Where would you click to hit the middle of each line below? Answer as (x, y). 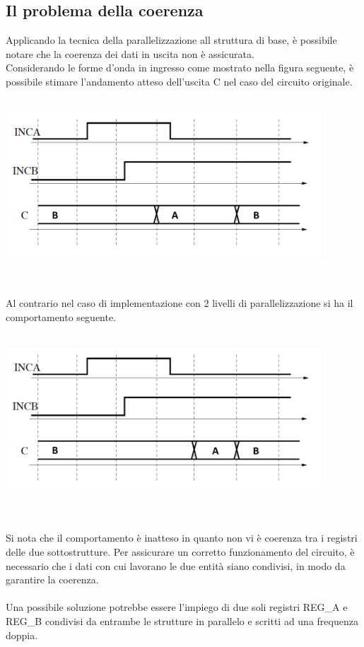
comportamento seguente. (61, 316)
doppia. (22, 635)
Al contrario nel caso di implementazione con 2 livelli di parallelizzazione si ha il (180, 302)
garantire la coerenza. (52, 579)
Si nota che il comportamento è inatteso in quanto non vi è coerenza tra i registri (182, 538)
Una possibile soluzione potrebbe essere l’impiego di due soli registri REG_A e (177, 607)
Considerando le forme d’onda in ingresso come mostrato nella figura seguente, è (180, 68)
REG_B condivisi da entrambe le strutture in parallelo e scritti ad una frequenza (182, 620)
